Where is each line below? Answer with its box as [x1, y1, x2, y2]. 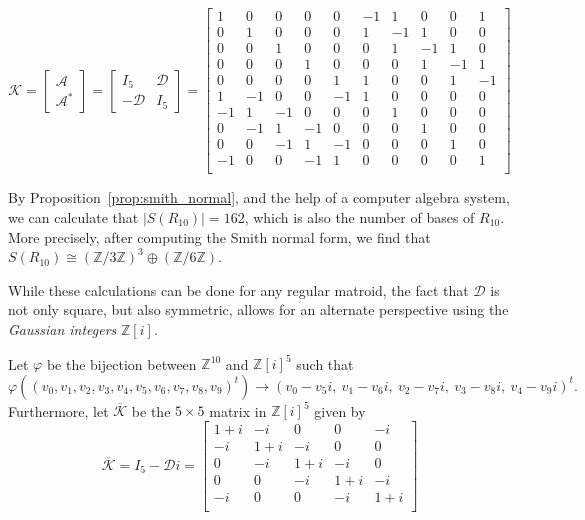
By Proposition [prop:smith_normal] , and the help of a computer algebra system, [8, 187, 510, 208]
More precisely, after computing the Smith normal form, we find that [8, 226, 431, 247]
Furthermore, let [8, 400, 109, 421]
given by [314, 400, 366, 421]
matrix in [209, 400, 267, 421]
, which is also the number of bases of [244, 206, 475, 227]
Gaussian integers [8, 318, 117, 339]
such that [296, 353, 354, 373]
